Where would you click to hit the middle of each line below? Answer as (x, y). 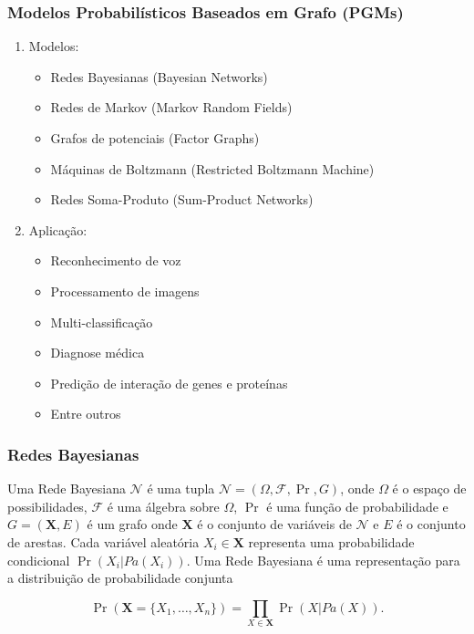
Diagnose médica (98, 353)
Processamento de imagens (125, 291)
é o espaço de (429, 488)
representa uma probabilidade (331, 541)
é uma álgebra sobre (163, 506)
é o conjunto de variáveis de (274, 524)
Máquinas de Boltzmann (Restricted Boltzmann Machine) (212, 168)
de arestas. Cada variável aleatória (103, 541)
